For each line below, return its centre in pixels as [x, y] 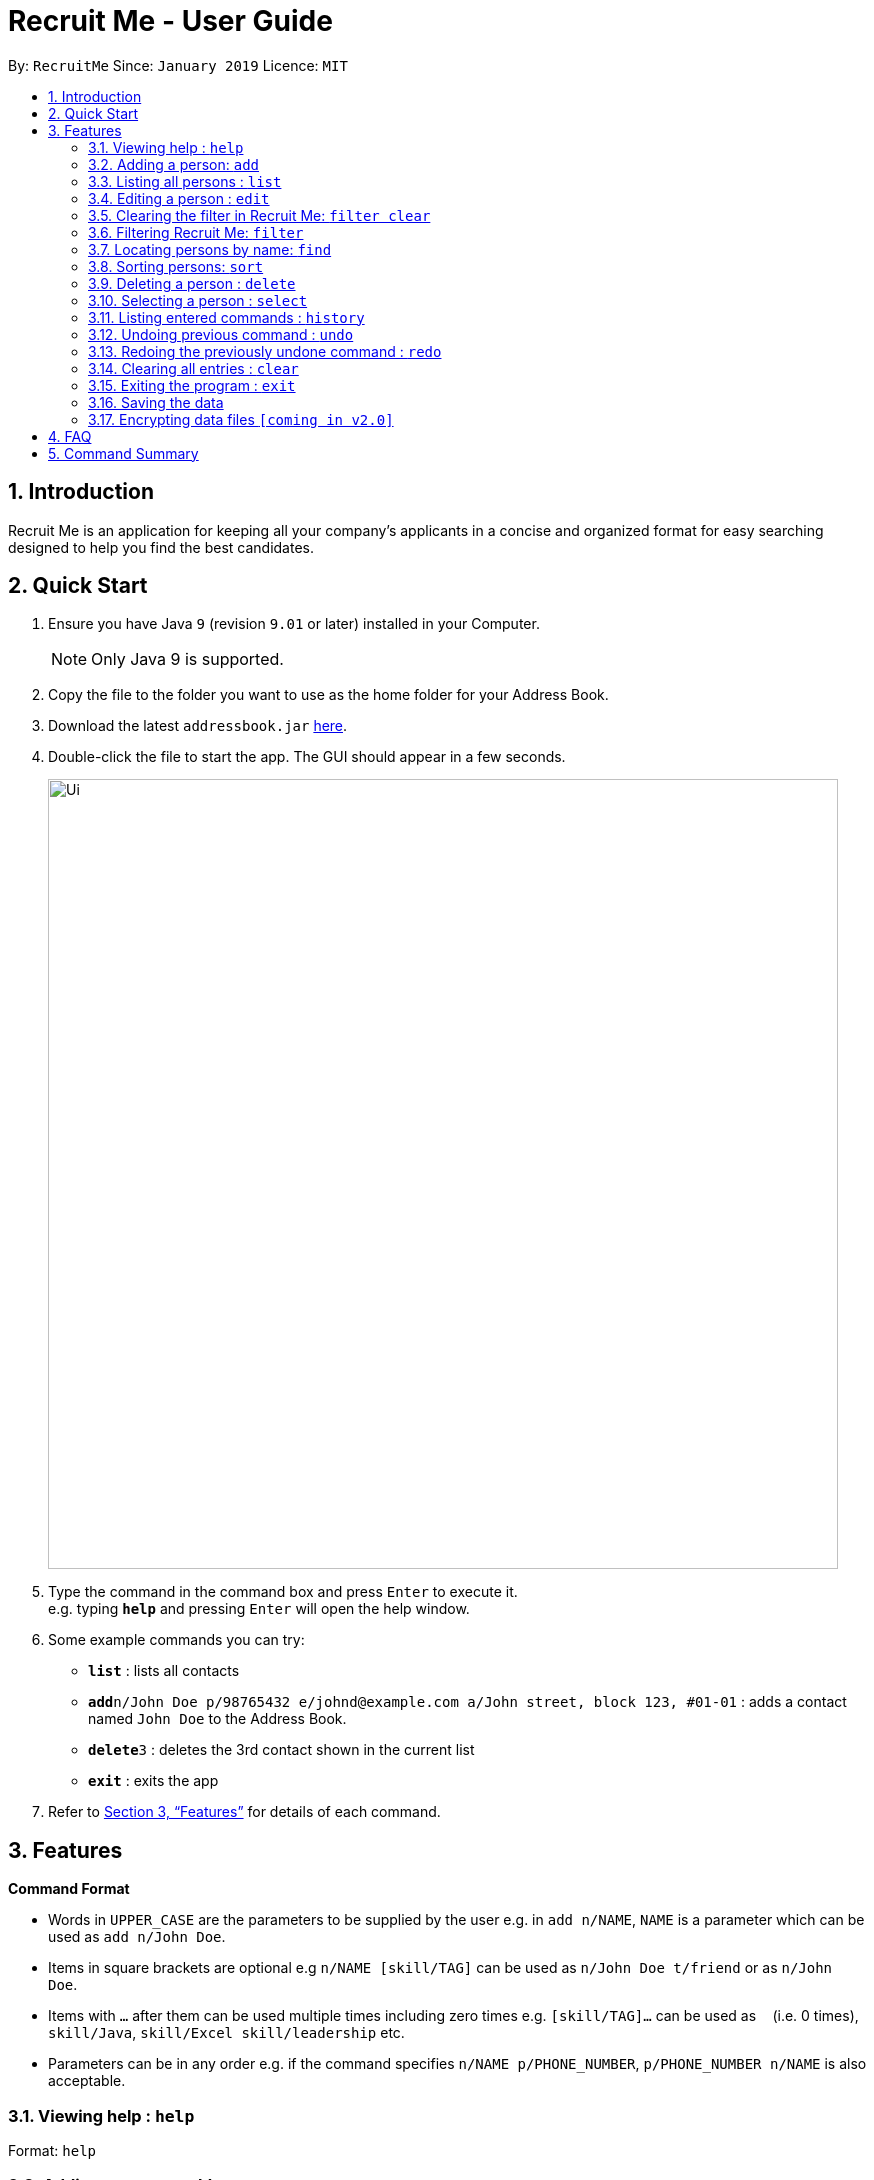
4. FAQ [70, 436]
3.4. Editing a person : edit [179, 198]
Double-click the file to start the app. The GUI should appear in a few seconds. [307, 757]
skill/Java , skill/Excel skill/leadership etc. [226, 2033]
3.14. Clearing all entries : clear [193, 368]
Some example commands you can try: [176, 1640]
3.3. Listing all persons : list [185, 181]
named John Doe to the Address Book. [217, 1719]
